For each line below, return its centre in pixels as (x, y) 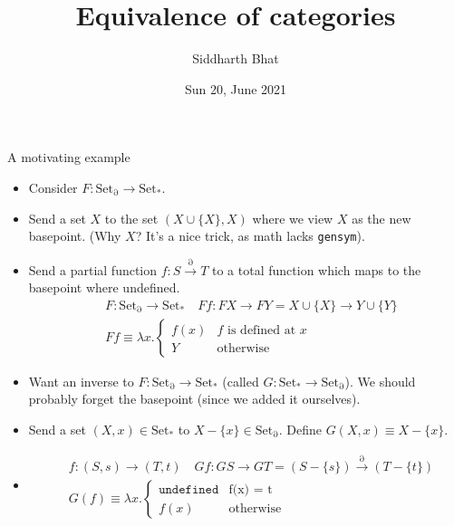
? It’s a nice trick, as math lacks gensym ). (250, 236)
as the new (382, 218)
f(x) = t (251, 489)
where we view (293, 218)
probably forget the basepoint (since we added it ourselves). (194, 399)
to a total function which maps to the (317, 269)
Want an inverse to (81, 381)
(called (241, 381)
